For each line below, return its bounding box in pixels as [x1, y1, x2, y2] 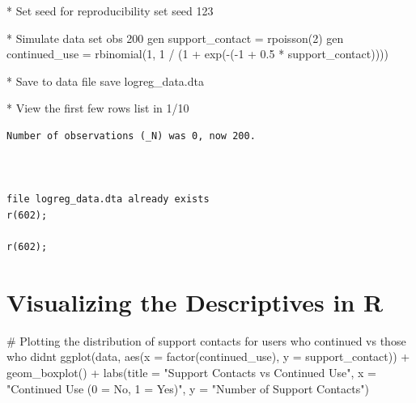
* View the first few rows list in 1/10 [6, 100, 189, 117]
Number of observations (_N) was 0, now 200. [6, 129, 256, 142]
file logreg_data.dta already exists [6, 193, 210, 206]
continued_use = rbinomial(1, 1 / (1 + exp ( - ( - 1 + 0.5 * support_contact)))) [6, 45, 389, 62]
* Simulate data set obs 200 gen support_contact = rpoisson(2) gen [6, 29, 344, 46]
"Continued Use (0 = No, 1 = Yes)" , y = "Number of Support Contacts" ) [6, 380, 369, 397]
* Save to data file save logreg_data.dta [6, 72, 204, 89]
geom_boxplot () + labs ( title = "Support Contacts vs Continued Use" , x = [6, 364, 376, 381]
